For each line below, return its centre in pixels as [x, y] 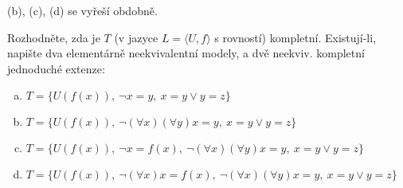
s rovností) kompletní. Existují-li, [295, 37]
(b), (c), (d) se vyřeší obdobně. [82, 10]
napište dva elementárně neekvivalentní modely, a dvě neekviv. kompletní [186, 53]
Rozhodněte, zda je [54, 37]
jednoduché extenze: [56, 68]
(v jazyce [136, 37]
